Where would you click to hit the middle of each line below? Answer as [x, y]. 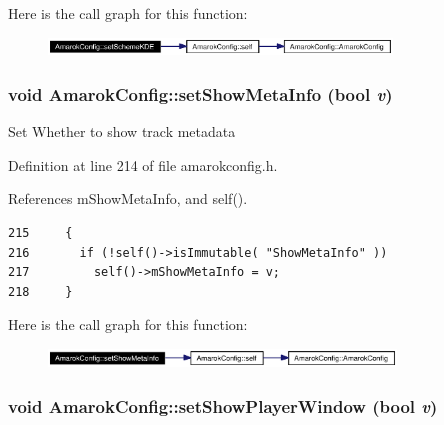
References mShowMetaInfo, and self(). [128, 198]
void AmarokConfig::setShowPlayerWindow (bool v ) [223, 405]
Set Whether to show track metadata [122, 131]
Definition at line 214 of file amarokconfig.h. [143, 164]
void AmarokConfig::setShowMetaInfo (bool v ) [200, 93]
